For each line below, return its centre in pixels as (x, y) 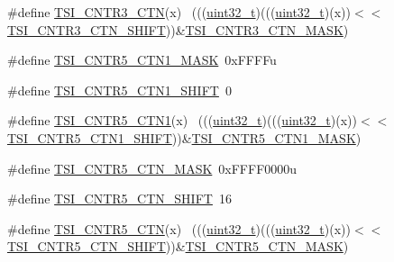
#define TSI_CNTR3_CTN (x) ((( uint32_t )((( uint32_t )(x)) (179, 12)
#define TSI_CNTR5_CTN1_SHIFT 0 (119, 90)
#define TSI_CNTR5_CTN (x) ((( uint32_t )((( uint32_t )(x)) (179, 228)
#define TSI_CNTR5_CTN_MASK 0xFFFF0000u (152, 168)
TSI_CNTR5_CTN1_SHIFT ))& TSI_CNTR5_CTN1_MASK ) (184, 137)
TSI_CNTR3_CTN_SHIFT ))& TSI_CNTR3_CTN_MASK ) (178, 29)
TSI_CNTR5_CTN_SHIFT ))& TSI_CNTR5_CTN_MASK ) (178, 246)
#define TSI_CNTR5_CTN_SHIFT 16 (119, 199)
